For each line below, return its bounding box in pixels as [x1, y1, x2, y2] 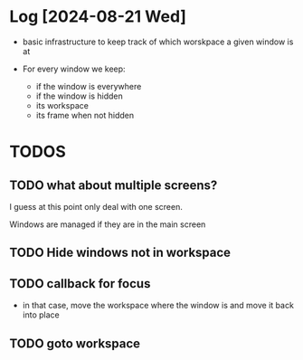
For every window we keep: [22, 63, 126, 74]
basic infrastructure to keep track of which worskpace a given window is [22, 36, 294, 47]
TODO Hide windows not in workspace [9, 245, 232, 261]
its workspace [35, 99, 89, 110]
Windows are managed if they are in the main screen [9, 219, 206, 230]
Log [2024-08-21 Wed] [9, 6, 187, 27]
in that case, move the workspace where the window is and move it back [22, 300, 294, 311]
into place [22, 309, 61, 320]
